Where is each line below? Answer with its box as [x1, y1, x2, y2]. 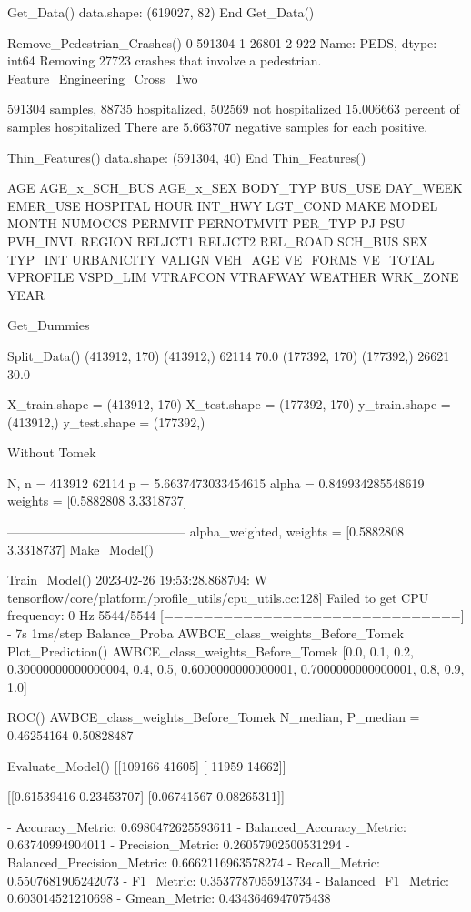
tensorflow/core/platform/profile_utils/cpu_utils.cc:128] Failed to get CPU [7, 587, 429, 606]
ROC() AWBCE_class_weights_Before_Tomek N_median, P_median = [7, 707, 420, 727]
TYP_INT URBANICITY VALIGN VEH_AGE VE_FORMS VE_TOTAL [7, 249, 435, 268]
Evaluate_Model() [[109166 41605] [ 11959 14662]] [7, 756, 286, 775]
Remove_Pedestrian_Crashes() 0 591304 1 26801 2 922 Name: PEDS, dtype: [7, 33, 437, 52]
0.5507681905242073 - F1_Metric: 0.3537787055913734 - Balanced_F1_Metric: [7, 870, 449, 889]
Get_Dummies [7, 316, 90, 335]
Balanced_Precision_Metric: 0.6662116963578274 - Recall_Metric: [7, 852, 380, 871]
